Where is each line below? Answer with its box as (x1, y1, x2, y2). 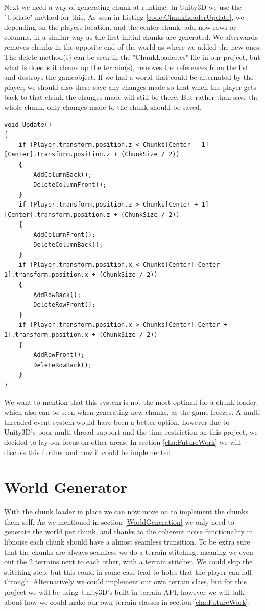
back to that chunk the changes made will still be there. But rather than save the (4, 92, 259, 102)
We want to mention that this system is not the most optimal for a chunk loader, (4, 396, 258, 407)
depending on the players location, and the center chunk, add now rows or (4, 21, 236, 32)
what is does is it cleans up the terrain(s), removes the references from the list (4, 61, 249, 72)
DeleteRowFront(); (33, 301, 95, 309)
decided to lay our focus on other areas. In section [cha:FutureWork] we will (4, 436, 242, 447)
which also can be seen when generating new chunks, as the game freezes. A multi (4, 406, 260, 417)
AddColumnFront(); (33, 231, 95, 239)
